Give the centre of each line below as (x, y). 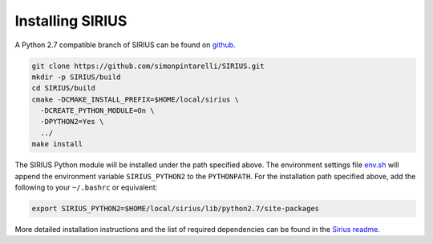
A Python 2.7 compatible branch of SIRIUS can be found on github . (125, 45)
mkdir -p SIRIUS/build (76, 77)
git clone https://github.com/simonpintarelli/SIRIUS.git (148, 66)
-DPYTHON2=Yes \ (72, 122)
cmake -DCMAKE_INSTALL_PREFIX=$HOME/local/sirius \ (136, 99)
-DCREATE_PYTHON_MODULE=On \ (98, 111)
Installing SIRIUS (71, 21)
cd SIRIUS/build (64, 88)
